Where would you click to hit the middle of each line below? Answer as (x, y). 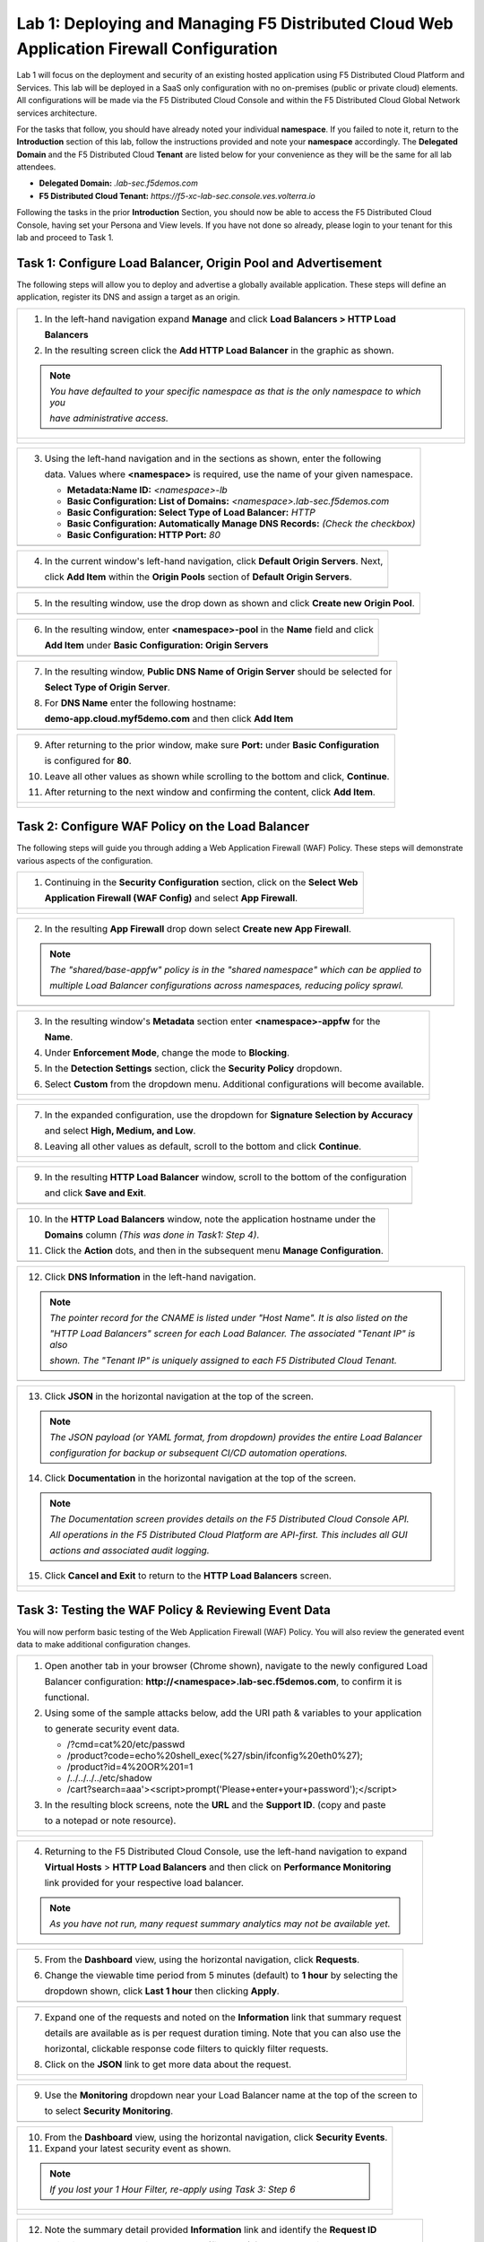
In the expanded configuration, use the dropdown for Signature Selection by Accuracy (229, 1115)
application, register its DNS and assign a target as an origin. (129, 297)
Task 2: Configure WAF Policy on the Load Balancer (163, 826)
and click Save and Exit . (95, 1193)
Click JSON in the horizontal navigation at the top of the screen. (179, 1396)
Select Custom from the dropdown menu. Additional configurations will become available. (234, 1084)
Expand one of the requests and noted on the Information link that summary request (223, 2018)
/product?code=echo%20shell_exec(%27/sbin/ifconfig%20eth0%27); (215, 1756)
